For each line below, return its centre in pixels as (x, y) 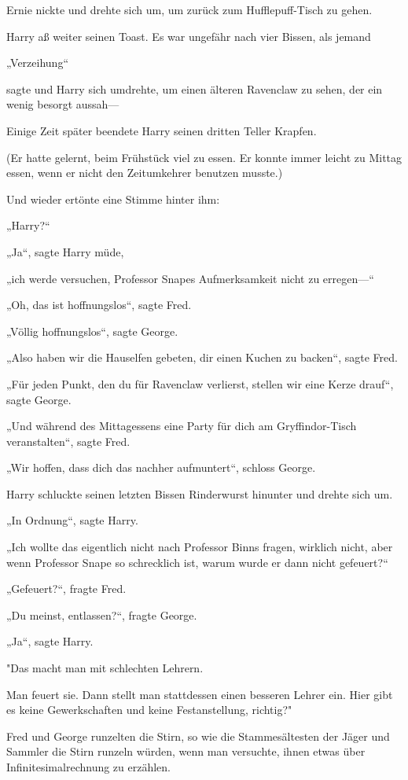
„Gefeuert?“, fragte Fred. (66, 589)
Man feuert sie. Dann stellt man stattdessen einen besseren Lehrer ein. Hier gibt (200, 694)
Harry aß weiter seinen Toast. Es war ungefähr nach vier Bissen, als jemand (189, 36)
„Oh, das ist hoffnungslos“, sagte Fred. (99, 305)
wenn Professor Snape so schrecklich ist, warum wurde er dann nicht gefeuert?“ (197, 562)
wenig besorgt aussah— (63, 104)
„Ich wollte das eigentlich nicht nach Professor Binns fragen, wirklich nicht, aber (200, 547)
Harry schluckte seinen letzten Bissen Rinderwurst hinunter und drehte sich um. (200, 493)
